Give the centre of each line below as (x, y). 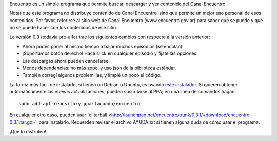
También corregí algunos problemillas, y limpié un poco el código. (92, 75)
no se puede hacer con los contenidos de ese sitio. (63, 28)
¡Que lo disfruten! (28, 131)
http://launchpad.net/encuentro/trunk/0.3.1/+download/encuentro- (181, 115)
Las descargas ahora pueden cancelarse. (66, 61)
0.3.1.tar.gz (21, 122)
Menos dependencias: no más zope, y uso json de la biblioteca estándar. (99, 68)
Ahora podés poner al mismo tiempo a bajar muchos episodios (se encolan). (103, 46)
